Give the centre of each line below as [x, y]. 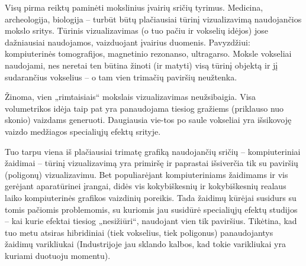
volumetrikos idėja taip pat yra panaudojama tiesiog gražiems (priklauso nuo [144, 108]
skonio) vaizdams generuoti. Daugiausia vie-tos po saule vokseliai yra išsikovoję [148, 120]
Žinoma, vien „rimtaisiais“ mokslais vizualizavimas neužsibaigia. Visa [131, 97]
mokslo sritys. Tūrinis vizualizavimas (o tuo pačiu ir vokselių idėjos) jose [136, 30]
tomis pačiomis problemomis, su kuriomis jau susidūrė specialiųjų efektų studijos [151, 209]
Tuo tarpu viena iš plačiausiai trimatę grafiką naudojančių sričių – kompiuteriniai [153, 151]
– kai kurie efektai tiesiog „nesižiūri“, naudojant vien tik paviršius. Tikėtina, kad [151, 221]
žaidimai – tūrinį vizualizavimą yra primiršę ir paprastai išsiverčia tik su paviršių [152, 163]
